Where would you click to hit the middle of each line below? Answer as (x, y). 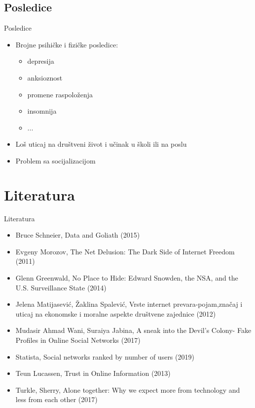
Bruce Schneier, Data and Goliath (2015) (78, 235)
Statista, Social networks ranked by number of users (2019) (105, 356)
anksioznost (45, 77)
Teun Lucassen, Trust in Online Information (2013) (93, 373)
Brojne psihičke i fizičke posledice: (67, 44)
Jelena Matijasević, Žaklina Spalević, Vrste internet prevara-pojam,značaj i (129, 304)
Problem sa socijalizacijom (55, 160)
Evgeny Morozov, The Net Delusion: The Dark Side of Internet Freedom (125, 251)
